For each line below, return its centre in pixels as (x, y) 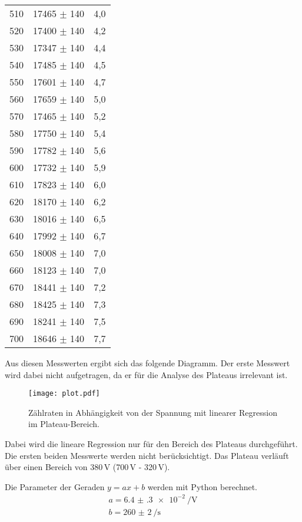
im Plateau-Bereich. (64, 424)
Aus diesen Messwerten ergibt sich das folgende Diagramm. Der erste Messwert (147, 363)
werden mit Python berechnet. (203, 486)
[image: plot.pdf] (64, 394)
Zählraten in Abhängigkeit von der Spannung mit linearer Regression (153, 412)
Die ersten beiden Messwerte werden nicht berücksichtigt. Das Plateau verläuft (147, 455)
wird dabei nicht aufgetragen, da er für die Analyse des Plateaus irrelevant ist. (146, 374)
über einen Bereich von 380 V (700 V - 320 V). (87, 467)
